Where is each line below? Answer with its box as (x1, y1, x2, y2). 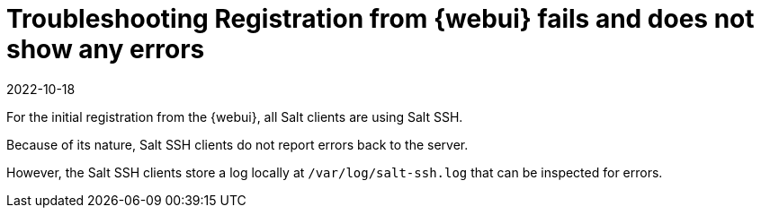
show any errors (6, 34, 205, 64)
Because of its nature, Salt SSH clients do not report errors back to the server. (6, 136, 469, 152)
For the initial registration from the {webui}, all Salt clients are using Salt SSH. (6, 108, 463, 125)
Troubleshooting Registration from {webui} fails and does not (6, 4, 755, 34)
